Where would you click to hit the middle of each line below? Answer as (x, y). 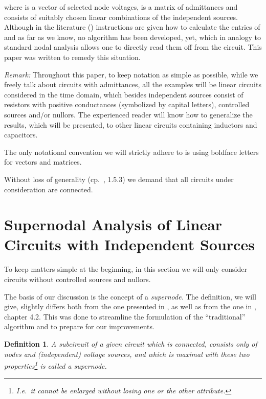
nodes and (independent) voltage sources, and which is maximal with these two (127, 354)
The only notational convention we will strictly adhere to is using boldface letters (131, 152)
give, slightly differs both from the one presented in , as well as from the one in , (130, 306)
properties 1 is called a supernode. (56, 365)
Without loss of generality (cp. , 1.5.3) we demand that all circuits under (119, 179)
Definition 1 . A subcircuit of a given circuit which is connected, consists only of (131, 343)
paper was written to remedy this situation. (72, 57)
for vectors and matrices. (43, 162)
